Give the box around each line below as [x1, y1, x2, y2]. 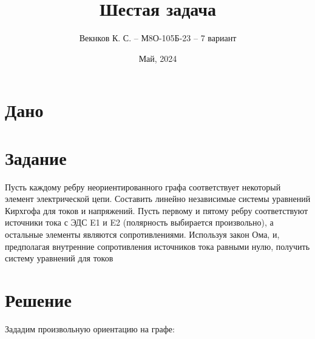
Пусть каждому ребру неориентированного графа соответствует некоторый [5, 180, 281, 193]
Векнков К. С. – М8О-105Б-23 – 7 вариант [79, 32, 237, 44]
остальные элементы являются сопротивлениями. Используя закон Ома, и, [5, 228, 280, 240]
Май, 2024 [138, 52, 177, 64]
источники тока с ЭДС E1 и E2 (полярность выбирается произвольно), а [5, 216, 274, 229]
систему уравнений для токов [5, 252, 113, 264]
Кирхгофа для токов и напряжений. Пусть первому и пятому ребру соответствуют [5, 204, 308, 216]
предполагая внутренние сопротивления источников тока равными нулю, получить [5, 240, 310, 252]
